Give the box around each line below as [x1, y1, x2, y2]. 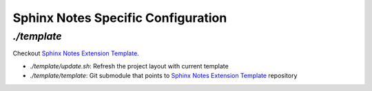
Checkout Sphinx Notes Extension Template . [12, 49, 139, 57]
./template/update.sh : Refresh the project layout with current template [30, 62, 229, 70]
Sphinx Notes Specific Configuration [12, 10, 227, 25]
